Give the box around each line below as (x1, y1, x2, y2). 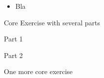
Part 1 (4, 34, 23, 44)
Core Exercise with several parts (4, 17, 100, 27)
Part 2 (4, 50, 23, 60)
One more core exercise (4, 66, 73, 77)
